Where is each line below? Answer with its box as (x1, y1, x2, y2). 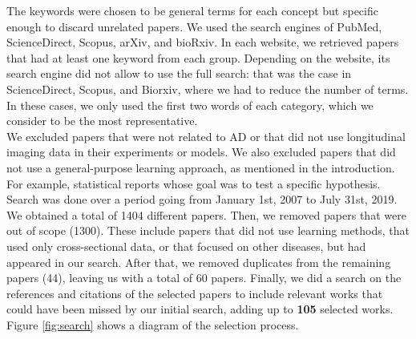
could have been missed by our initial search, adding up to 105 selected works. (6, 301, 394, 317)
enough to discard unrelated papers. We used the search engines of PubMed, (6, 18, 382, 34)
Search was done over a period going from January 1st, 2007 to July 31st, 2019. (6, 191, 398, 208)
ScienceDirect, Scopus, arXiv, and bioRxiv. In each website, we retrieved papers (6, 34, 399, 50)
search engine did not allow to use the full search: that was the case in (6, 65, 352, 82)
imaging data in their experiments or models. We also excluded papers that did (6, 143, 396, 160)
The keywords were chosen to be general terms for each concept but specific (6, 2, 378, 18)
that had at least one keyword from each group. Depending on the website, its (6, 49, 390, 66)
